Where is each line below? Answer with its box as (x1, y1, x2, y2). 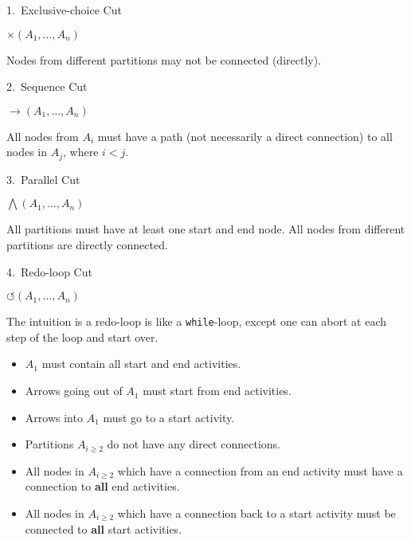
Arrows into (25, 409, 83, 425)
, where (63, 143, 99, 160)
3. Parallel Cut (6, 170, 80, 187)
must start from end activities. (143, 382, 292, 399)
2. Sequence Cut (6, 78, 88, 95)
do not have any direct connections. (107, 436, 280, 452)
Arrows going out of (25, 382, 123, 399)
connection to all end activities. (25, 478, 180, 495)
